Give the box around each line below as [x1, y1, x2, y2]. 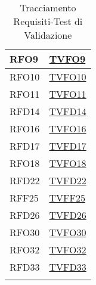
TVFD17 [49, 139, 86, 153]
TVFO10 [49, 70, 86, 83]
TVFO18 [49, 156, 86, 170]
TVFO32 [49, 243, 86, 256]
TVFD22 [49, 174, 86, 187]
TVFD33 [49, 260, 86, 274]
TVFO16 [49, 122, 86, 135]
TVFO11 [49, 87, 86, 101]
